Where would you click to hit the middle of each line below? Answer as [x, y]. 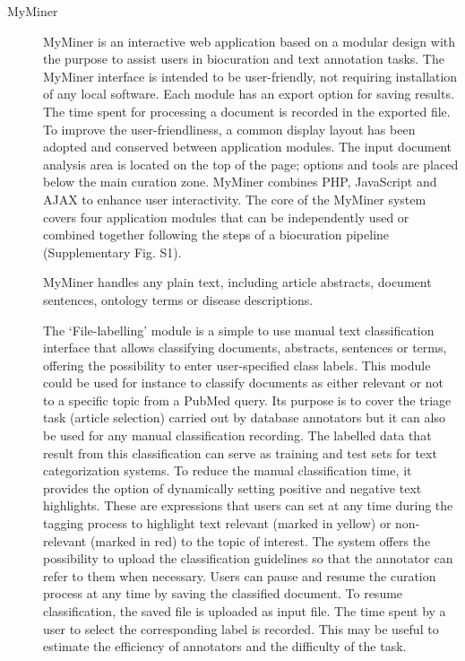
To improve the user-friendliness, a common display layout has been [229, 129]
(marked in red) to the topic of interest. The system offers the [260, 540]
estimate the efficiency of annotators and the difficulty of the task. [225, 646]
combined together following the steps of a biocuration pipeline [216, 235]
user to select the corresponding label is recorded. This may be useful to [241, 628]
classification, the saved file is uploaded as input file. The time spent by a [245, 611]
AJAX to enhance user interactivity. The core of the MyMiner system [235, 199]
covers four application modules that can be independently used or [226, 217]
